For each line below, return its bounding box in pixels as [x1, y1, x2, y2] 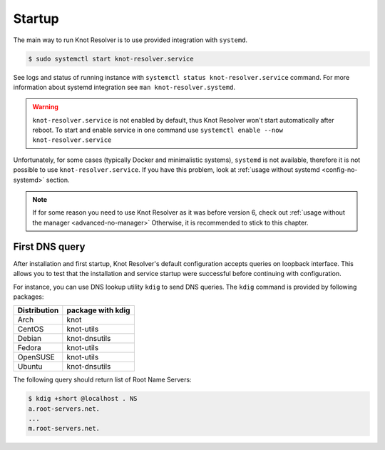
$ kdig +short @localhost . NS [28, 394, 138, 403]
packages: [13, 292, 44, 301]
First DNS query [13, 240, 86, 252]
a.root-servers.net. [28, 404, 100, 413]
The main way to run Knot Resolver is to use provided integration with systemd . [13, 36, 248, 44]
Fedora [17, 343, 42, 353]
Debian [17, 334, 42, 344]
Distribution [17, 305, 59, 315]
